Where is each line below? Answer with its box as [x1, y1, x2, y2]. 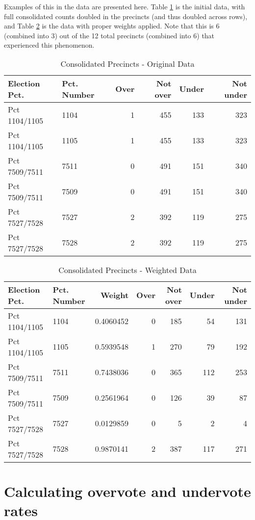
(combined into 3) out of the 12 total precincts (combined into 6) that [4, 30, 215, 40]
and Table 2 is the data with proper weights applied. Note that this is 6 [4, 21, 220, 31]
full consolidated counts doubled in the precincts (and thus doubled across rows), [4, 11, 248, 21]
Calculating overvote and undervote [4, 481, 251, 501]
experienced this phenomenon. [4, 40, 95, 50]
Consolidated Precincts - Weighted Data [58, 264, 197, 275]
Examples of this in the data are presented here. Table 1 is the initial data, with [4, 1, 245, 11]
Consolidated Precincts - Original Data [60, 57, 195, 69]
